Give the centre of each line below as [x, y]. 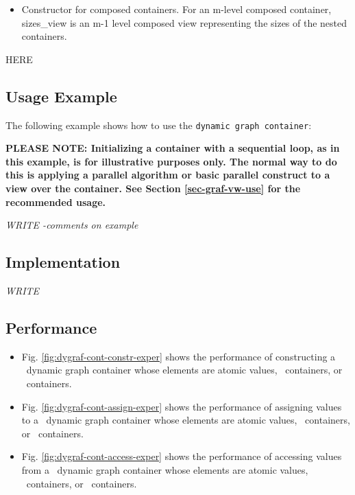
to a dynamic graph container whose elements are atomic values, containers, [186, 420]
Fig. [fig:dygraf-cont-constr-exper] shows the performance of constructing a [179, 356]
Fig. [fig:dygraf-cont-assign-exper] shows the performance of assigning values [182, 406]
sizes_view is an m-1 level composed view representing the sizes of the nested [184, 22]
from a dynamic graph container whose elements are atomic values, [165, 469]
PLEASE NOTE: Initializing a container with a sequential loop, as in [173, 148]
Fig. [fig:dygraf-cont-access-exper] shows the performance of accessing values [182, 456]
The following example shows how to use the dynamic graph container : [159, 125]
